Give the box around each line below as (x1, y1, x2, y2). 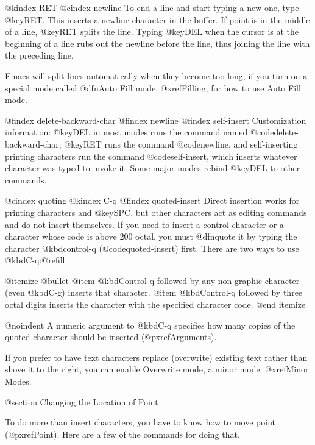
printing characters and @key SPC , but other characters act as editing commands (5, 205, 307, 218)
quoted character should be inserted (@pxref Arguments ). (5, 330, 217, 343)
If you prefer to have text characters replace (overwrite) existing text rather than (5, 351, 308, 363)
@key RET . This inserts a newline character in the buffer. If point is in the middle (5, 13, 310, 26)
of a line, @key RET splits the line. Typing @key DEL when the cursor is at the (5, 25, 299, 38)
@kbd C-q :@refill (5, 254, 65, 266)
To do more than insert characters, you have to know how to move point (5, 416, 275, 429)
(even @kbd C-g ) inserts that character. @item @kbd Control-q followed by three (5, 286, 303, 299)
